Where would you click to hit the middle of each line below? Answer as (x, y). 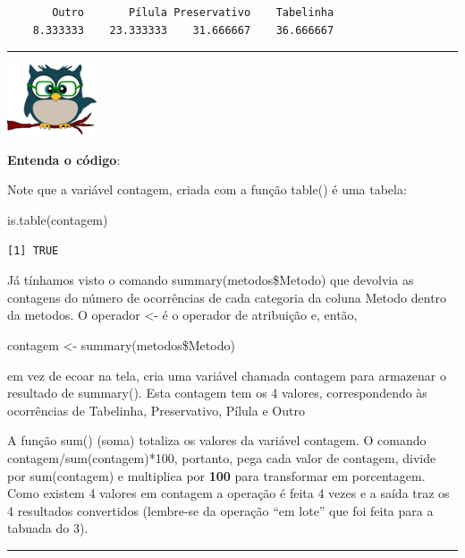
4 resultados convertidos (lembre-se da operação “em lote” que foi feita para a (220, 510)
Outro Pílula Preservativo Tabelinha (193, 13)
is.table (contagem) (58, 219)
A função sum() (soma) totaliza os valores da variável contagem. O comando (217, 440)
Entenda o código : (64, 159)
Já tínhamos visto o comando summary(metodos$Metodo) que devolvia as (211, 280)
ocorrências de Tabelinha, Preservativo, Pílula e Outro (156, 410)
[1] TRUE (33, 250)
